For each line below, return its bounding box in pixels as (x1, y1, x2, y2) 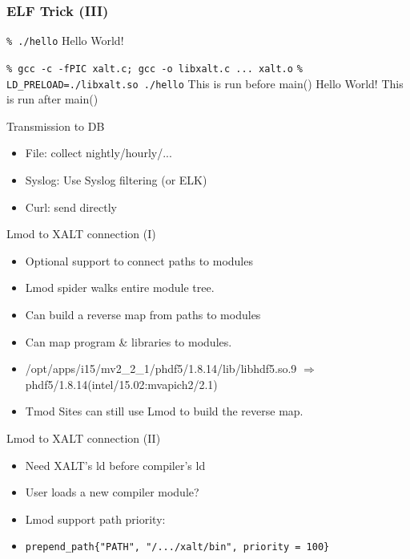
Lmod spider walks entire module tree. (25, 279, 215, 296)
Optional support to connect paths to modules (25, 252, 253, 269)
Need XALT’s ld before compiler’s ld (25, 456, 206, 473)
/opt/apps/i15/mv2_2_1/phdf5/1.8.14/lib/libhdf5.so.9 (25, 360, 297, 377)
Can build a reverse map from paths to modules (25, 306, 261, 322)
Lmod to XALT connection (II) (6, 429, 161, 446)
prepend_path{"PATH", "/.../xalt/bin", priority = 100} (25, 541, 330, 553)
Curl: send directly (25, 198, 117, 215)
